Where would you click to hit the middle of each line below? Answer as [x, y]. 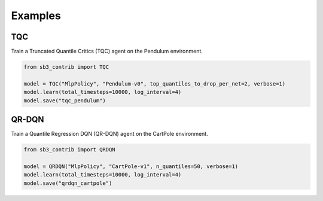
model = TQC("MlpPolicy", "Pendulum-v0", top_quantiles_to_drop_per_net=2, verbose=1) [155, 83]
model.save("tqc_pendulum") [65, 100]
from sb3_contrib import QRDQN [70, 150]
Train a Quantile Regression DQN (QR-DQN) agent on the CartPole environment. [110, 134]
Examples [36, 16]
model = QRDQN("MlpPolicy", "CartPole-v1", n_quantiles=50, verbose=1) [131, 166]
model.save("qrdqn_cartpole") [68, 183]
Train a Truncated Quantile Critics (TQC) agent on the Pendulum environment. [107, 51]
